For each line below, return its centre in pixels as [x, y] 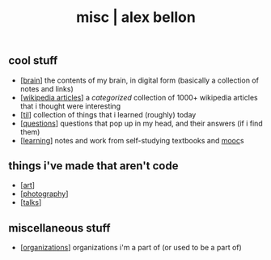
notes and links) [47, 88]
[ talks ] [31, 202]
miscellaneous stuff [59, 228]
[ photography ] [44, 194]
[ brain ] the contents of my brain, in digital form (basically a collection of [139, 80]
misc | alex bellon [136, 17]
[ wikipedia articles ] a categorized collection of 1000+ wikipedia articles [139, 97]
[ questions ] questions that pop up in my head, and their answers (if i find [141, 123]
